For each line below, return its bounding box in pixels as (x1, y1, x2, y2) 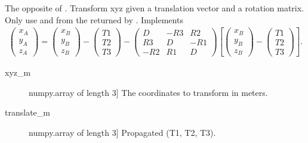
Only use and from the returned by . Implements (5, 13, 183, 26)
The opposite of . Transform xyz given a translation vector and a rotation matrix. (5, 2, 304, 14)
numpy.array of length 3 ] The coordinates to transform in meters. (29, 86, 268, 98)
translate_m (5, 106, 50, 119)
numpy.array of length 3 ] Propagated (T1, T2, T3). (29, 126, 216, 138)
